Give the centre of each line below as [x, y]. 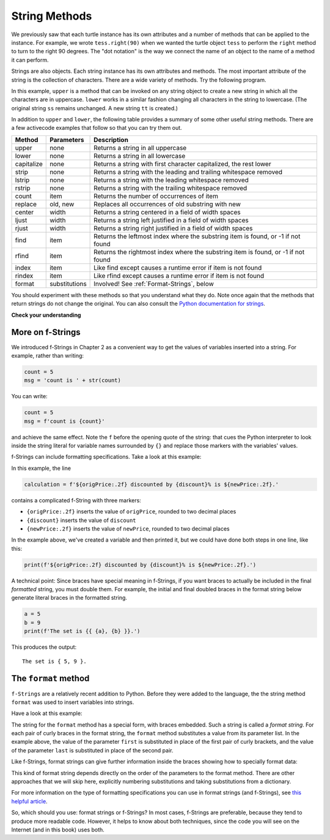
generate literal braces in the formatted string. [69, 598]
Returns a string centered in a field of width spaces [167, 212]
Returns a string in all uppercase [140, 148]
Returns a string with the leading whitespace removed [171, 180]
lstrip [22, 180]
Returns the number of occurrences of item [156, 196]
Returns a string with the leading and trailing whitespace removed [188, 172]
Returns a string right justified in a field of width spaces [173, 228]
